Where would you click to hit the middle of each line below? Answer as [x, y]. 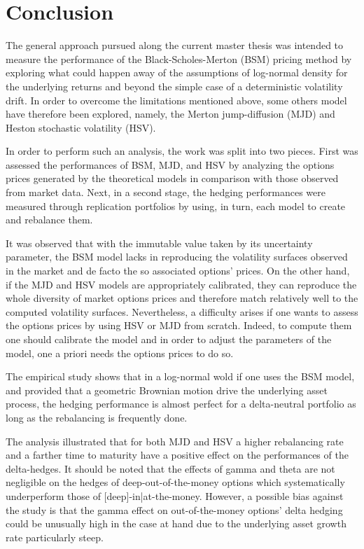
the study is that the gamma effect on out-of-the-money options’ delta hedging [174, 509]
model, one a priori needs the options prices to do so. [120, 353]
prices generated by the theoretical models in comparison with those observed [172, 178]
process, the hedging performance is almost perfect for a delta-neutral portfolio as [181, 404]
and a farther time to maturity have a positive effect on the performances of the [177, 455]
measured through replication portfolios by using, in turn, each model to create [176, 206]
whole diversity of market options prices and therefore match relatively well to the [182, 298]
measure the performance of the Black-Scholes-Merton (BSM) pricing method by [179, 58]
